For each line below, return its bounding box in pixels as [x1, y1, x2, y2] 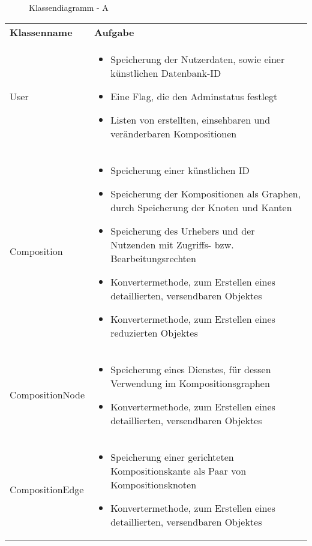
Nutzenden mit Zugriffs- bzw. [110, 237, 234, 251]
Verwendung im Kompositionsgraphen [110, 376, 270, 390]
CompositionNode [10, 388, 85, 402]
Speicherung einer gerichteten [110, 449, 234, 464]
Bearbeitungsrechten [110, 251, 196, 265]
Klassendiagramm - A [29, 1, 109, 13]
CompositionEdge [10, 482, 84, 496]
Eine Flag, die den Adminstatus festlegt [110, 89, 278, 103]
